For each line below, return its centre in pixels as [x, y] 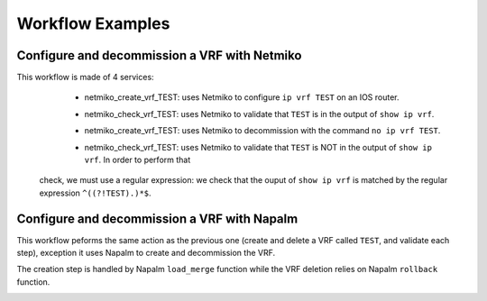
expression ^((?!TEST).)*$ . [96, 193]
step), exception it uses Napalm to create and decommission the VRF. [146, 253]
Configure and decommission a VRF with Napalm [157, 219]
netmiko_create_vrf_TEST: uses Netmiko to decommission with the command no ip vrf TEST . [262, 131]
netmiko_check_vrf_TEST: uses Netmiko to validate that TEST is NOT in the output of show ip [258, 147]
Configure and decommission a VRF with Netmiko [159, 55]
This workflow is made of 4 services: [85, 78]
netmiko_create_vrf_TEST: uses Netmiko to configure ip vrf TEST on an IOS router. [242, 97]
